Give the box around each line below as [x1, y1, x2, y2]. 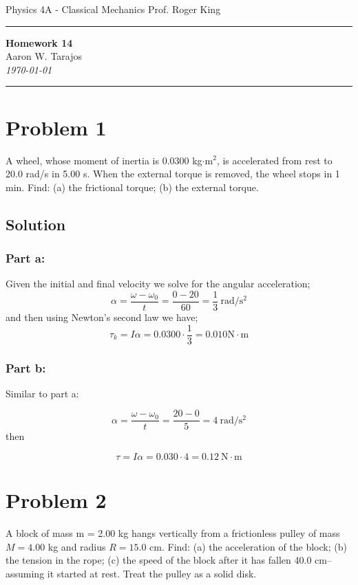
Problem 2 [6, 486, 107, 514]
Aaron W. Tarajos [6, 49, 83, 63]
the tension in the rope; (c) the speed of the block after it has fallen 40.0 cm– [6, 553, 332, 567]
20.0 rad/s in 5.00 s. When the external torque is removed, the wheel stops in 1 [6, 166, 340, 181]
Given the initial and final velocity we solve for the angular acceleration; [6, 276, 310, 291]
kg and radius [48, 539, 106, 553]
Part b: [6, 359, 46, 376]
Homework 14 [6, 35, 73, 49]
